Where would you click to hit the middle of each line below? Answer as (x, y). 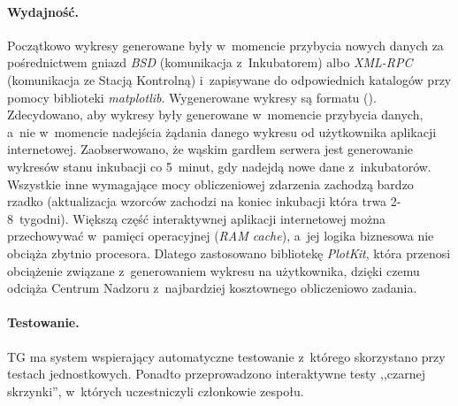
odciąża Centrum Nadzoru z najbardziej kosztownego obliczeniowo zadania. (212, 288)
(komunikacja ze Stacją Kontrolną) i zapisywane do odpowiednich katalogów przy (229, 79)
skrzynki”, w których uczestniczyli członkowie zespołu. (156, 391)
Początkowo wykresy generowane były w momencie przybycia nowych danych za (225, 45)
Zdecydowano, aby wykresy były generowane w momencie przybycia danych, (215, 115)
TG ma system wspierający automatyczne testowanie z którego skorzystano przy (226, 356)
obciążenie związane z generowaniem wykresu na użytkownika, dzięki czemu (214, 270)
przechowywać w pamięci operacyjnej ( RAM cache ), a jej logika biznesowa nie (221, 236)
